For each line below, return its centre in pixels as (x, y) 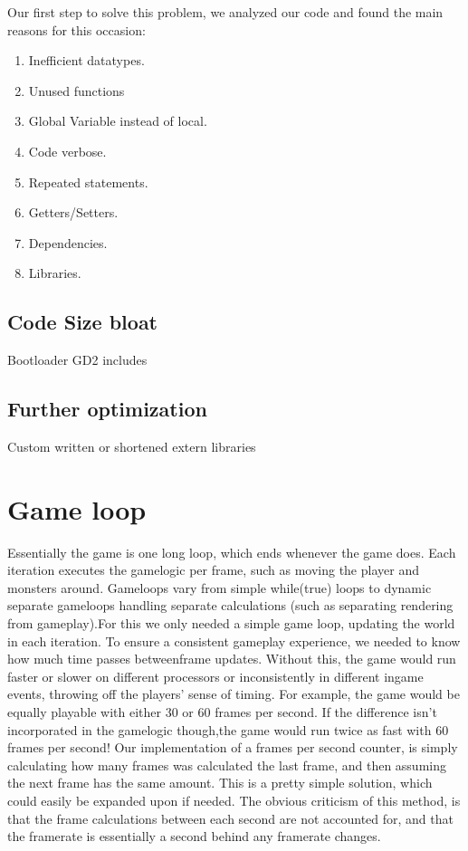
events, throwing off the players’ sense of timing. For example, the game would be (234, 694)
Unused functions (76, 90)
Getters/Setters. (73, 212)
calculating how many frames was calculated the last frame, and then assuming (227, 765)
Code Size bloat (83, 322)
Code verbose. (67, 151)
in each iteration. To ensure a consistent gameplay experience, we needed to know (234, 641)
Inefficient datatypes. (86, 60)
